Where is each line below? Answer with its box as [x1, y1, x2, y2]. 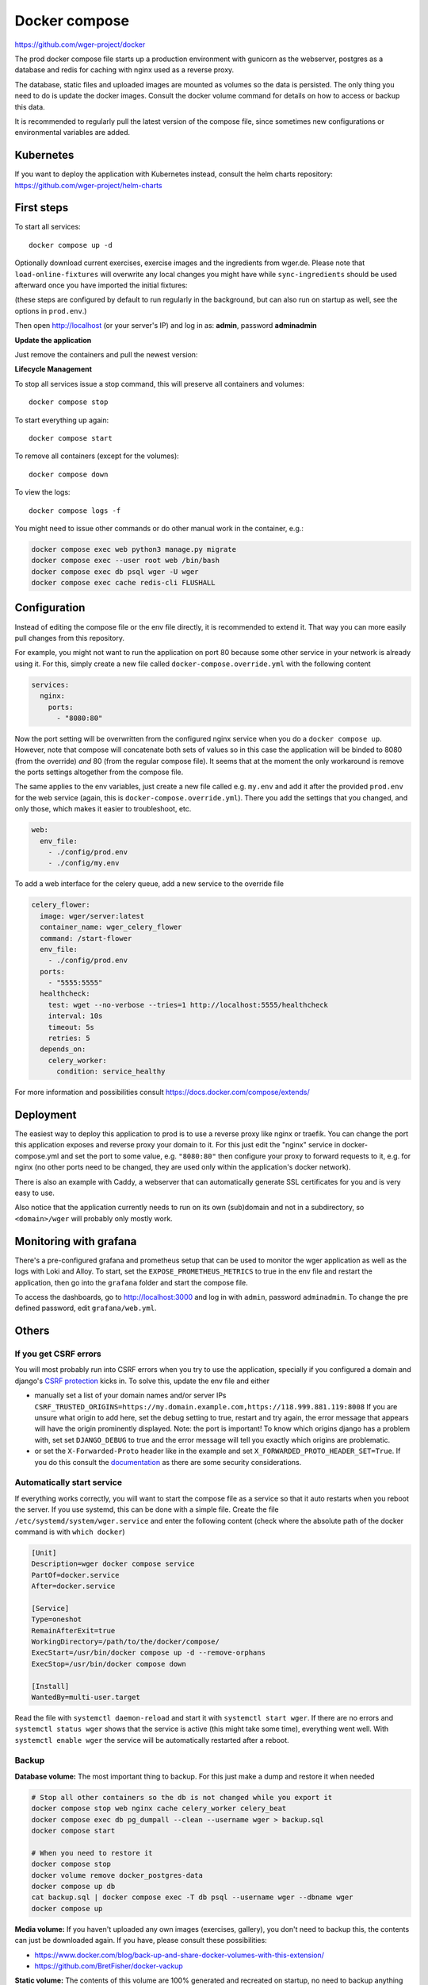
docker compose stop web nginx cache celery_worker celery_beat [31, 1804, 287, 1813]
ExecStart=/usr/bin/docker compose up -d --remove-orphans [31, 1648, 266, 1657]
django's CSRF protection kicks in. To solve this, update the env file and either [14, 1376, 269, 1386]
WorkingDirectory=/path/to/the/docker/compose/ [31, 1637, 220, 1646]
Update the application [14, 335, 92, 345]
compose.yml [14, 1151, 59, 1161]
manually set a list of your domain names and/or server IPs [34, 1390, 227, 1401]
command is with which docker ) [14, 1527, 126, 1536]
